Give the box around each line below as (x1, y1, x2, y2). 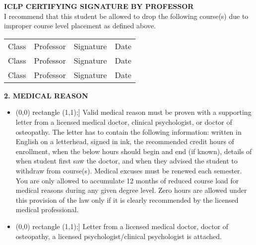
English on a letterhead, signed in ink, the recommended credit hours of (15, 136, 234, 147)
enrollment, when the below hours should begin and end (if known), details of (15, 146, 252, 156)
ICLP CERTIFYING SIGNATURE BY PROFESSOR (4, 1, 194, 11)
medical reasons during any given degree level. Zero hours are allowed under (15, 185, 247, 195)
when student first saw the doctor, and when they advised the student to (15, 156, 238, 166)
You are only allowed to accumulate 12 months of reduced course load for (15, 175, 239, 185)
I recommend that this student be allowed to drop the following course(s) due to (4, 10, 249, 21)
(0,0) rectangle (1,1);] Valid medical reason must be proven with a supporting (15, 107, 252, 117)
